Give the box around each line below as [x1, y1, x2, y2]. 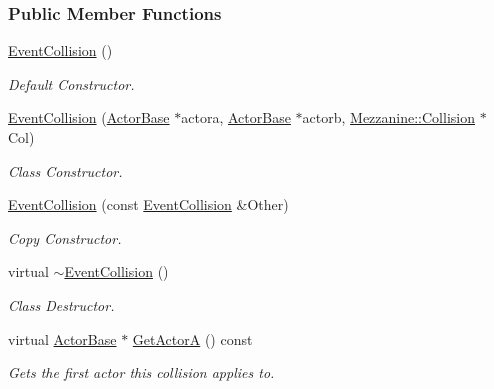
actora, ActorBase [181, 107, 291, 128]
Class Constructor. [8, 160, 123, 181]
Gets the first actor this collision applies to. [8, 362, 275, 383]
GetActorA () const [132, 328, 253, 349]
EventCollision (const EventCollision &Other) [8, 194, 289, 215]
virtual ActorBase [8, 328, 117, 349]
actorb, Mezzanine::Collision [302, 107, 475, 128]
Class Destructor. [8, 294, 115, 315]
